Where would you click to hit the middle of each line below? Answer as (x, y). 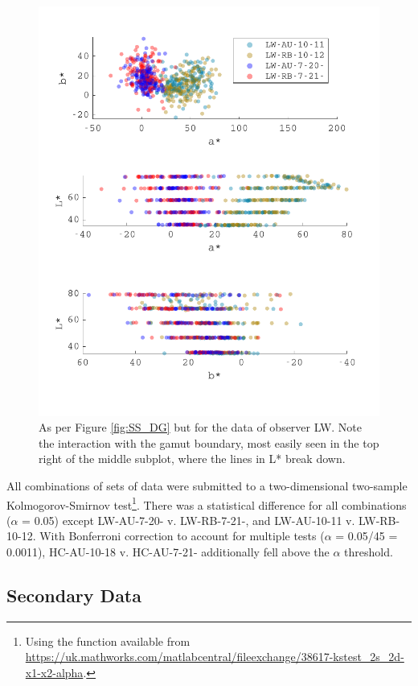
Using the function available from (108, 641)
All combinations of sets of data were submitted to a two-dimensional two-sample (207, 485)
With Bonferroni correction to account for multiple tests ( (182, 536)
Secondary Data (74, 595)
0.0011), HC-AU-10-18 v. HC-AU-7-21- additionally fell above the (168, 551)
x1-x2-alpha (54, 672)
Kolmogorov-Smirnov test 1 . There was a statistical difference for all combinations (207, 503)
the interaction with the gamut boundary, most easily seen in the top (209, 442)
